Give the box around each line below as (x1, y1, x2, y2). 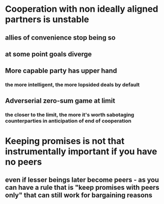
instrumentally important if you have (5, 146, 158, 157)
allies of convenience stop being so (5, 33, 116, 42)
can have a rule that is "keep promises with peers (5, 183, 160, 192)
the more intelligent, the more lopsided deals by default (5, 81, 140, 88)
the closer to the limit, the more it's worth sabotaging (5, 111, 135, 118)
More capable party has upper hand (5, 67, 117, 75)
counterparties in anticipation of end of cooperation (5, 117, 132, 124)
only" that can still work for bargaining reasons (5, 191, 153, 200)
